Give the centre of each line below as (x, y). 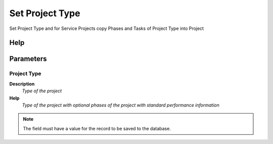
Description (22, 84)
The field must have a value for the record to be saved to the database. (97, 128)
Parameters (28, 59)
